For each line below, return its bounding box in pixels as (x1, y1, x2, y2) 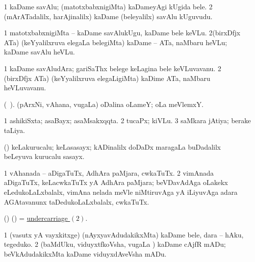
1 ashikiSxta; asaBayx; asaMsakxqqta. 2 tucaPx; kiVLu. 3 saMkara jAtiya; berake (4, 115, 251, 126)
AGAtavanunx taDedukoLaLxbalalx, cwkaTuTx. (4, 196, 149, 207)
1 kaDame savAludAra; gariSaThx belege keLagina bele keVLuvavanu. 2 (4, 63, 221, 73)
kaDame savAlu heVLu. (4, 47, 75, 57)
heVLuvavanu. (4, 82, 46, 93)
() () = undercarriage (4, 213, 68, 223)
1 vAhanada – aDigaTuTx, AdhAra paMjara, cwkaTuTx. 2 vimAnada (4, 167, 214, 178)
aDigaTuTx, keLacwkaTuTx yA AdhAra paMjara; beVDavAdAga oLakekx (4, 177, 228, 187)
